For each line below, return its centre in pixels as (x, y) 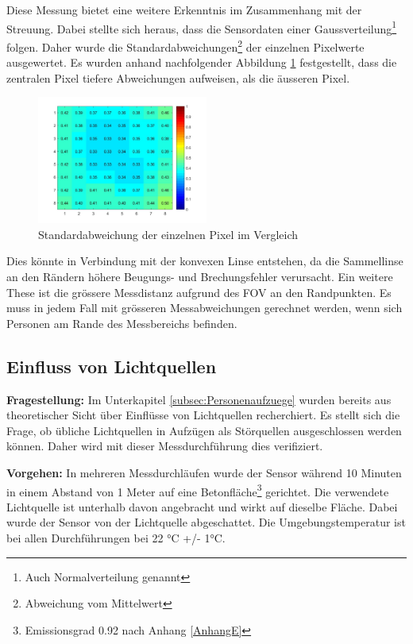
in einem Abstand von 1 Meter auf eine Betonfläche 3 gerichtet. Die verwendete (198, 490)
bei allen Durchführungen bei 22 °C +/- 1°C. (116, 538)
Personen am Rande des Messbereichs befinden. (122, 323)
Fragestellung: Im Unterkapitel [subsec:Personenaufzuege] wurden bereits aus (199, 399)
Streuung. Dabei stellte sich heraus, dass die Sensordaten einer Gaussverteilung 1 (202, 27)
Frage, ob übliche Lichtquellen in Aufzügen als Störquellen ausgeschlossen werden (204, 430)
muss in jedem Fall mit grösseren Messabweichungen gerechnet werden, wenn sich (205, 308)
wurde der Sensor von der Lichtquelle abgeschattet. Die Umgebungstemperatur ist (206, 522)
